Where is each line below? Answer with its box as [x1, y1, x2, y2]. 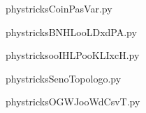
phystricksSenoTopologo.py [6, 71, 122, 85]
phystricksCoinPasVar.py [6, 1, 112, 15]
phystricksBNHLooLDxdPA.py [6, 24, 137, 39]
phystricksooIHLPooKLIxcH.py [6, 48, 140, 62]
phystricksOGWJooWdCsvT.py [6, 94, 140, 109]
